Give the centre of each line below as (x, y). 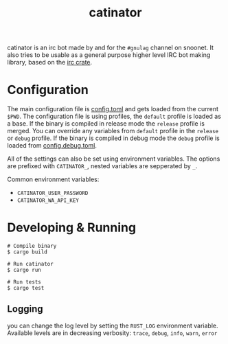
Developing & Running (71, 228)
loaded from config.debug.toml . (52, 146)
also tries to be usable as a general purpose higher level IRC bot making (109, 55)
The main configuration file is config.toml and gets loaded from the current (113, 109)
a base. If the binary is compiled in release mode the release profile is (106, 124)
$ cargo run (24, 270)
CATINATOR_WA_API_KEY (48, 200)
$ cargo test (26, 288)
